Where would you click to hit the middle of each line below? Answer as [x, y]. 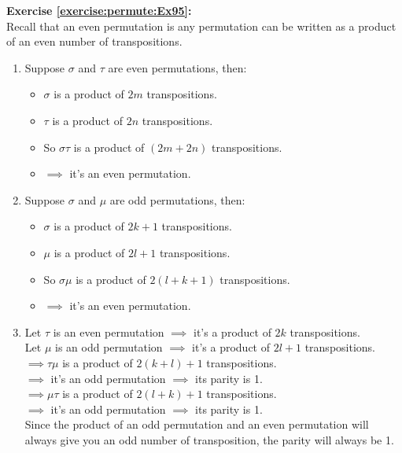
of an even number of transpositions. [94, 41]
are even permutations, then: [177, 67]
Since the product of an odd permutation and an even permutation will [197, 424]
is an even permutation [109, 331]
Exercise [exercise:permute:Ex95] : [99, 10]
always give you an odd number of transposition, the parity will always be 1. [209, 439]
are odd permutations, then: [177, 199]
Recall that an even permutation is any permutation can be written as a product [201, 26]
